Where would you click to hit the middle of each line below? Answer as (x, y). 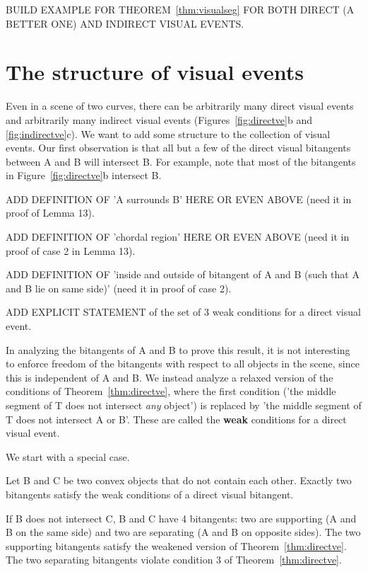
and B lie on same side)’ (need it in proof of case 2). (119, 288)
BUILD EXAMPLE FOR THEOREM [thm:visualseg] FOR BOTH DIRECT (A (180, 9)
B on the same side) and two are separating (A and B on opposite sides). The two (183, 532)
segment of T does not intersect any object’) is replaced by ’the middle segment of (184, 405)
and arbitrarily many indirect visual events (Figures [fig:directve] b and (159, 119)
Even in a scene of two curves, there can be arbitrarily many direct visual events (180, 106)
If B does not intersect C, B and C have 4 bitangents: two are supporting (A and (181, 518)
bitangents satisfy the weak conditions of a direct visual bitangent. (150, 494)
